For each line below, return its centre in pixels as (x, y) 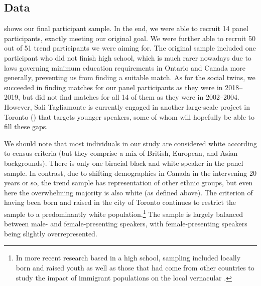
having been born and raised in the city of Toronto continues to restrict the (120, 202)
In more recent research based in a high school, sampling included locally (128, 258)
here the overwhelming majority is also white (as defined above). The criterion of (128, 192)
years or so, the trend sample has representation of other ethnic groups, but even (128, 183)
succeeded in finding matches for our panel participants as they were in (113, 87)
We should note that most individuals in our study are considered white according (130, 143)
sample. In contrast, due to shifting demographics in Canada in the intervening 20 (130, 173)
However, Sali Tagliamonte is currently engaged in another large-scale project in (127, 106)
